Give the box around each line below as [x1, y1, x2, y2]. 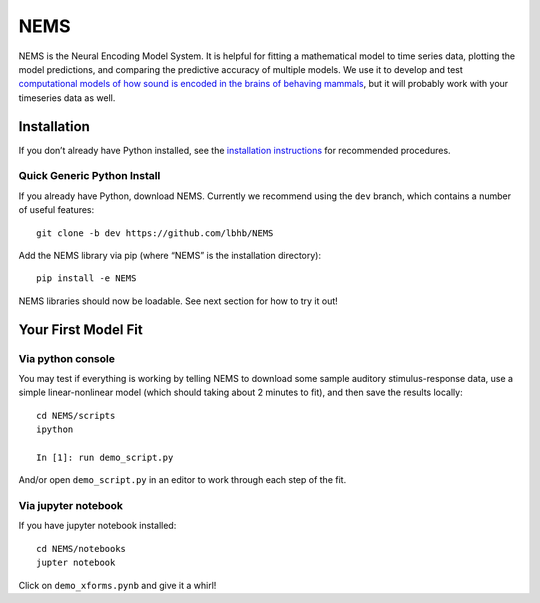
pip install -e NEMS [36, 273, 137, 284]
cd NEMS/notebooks [36, 543, 127, 554]
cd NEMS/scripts [36, 410, 116, 421]
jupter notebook [36, 557, 116, 569]
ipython [36, 424, 74, 435]
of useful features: [18, 204, 95, 216]
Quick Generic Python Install [18, 169, 161, 183]
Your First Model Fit [18, 321, 144, 338]
